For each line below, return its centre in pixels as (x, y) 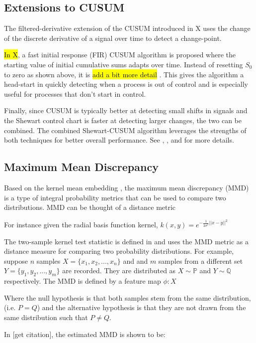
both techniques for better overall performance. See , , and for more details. (119, 140)
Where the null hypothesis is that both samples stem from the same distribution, (128, 297)
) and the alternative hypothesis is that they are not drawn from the (141, 307)
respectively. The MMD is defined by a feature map (83, 281)
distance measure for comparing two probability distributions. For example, (119, 251)
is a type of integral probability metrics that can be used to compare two (115, 197)
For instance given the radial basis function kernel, (81, 225)
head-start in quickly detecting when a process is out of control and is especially (126, 84)
